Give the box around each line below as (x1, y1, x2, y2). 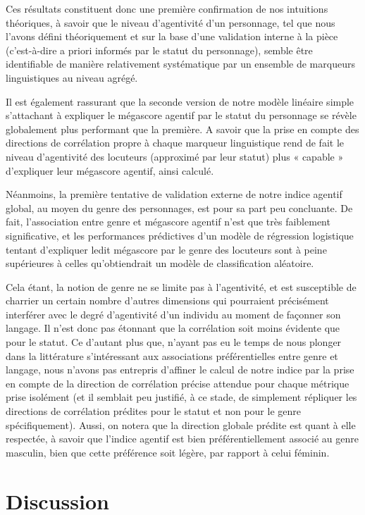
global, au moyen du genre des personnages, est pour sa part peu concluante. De (6, 200, 353, 215)
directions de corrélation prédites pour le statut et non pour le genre (6, 404, 301, 418)
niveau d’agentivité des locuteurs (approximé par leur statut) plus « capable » (6, 149, 344, 163)
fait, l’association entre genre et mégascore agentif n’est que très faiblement (6, 214, 330, 229)
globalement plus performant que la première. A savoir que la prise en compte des (6, 121, 359, 136)
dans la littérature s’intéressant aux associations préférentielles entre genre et (6, 348, 338, 363)
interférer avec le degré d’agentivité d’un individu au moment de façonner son (6, 306, 341, 321)
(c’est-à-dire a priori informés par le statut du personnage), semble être (6, 42, 313, 57)
